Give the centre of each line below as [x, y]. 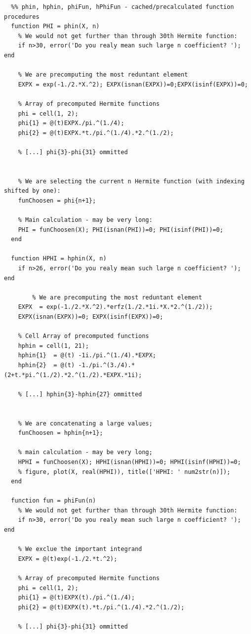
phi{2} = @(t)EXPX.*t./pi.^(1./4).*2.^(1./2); [96, 133]
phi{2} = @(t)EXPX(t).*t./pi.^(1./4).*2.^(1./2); [101, 607]
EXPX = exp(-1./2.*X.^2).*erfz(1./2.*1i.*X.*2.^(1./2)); [115, 307]
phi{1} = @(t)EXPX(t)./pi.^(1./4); [76, 598]
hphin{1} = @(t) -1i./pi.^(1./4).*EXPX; [87, 356]
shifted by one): [32, 191]
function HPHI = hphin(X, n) [59, 259]
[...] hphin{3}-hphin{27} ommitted [84, 394]
